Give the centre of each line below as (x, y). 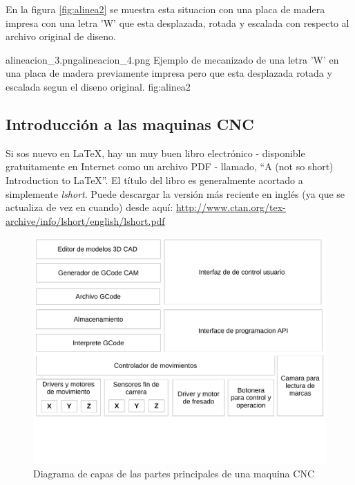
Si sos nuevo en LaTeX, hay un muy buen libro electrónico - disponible (155, 153)
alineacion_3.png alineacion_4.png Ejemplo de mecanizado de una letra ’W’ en (172, 59)
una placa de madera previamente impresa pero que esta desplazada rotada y (169, 73)
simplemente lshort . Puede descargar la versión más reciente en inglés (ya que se (175, 193)
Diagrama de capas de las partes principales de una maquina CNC (174, 474)
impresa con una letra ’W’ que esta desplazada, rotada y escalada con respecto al (177, 22)
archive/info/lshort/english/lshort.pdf (85, 220)
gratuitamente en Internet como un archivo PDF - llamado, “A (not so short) (170, 166)
